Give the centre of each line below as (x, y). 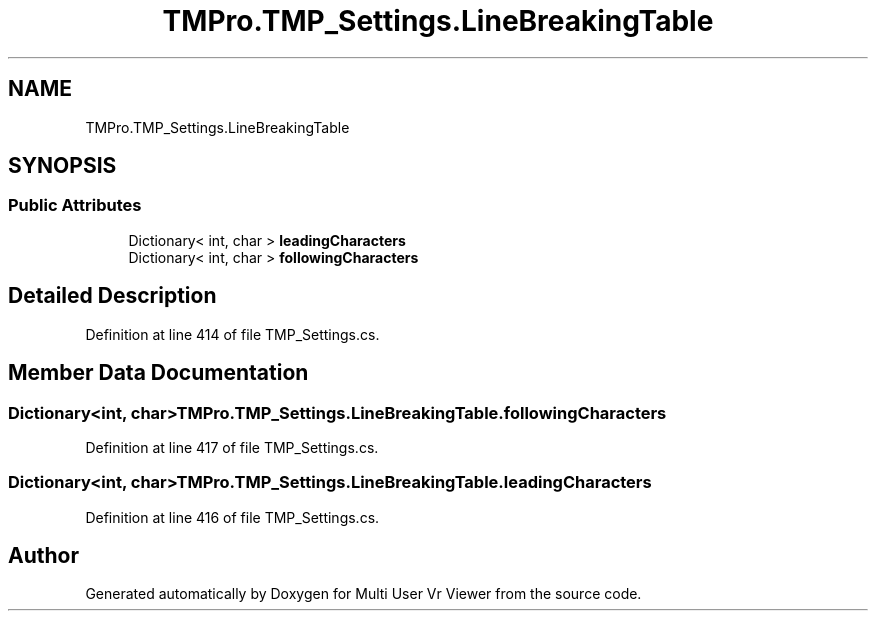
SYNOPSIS (62, 166)
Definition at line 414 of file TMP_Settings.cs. (232, 334)
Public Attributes (75, 205)
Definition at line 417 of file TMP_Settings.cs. (232, 447)
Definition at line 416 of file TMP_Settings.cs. (232, 517)
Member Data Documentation (158, 373)
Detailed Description (112, 296)
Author (43, 556)
